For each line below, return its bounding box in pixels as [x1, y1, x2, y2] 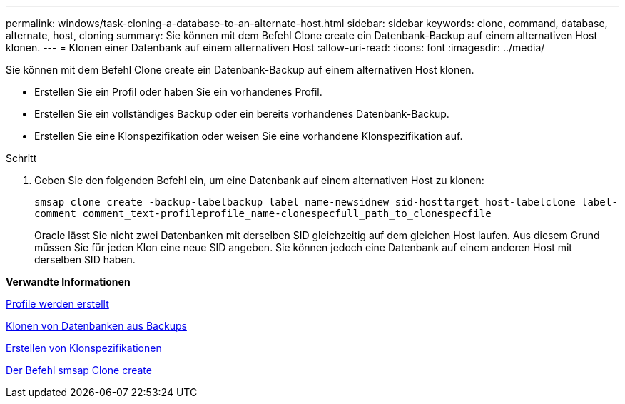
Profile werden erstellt [6, 298, 109, 310]
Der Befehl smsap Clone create [6, 364, 152, 376]
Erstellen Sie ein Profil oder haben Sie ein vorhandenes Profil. [34, 86, 322, 98]
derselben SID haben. [34, 253, 136, 266]
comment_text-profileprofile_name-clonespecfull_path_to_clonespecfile [82, 208, 492, 219]
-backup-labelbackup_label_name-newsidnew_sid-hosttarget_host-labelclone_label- [148, 196, 618, 208]
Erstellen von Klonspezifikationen [6, 342, 162, 354]
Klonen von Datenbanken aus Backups [6, 320, 187, 332]
